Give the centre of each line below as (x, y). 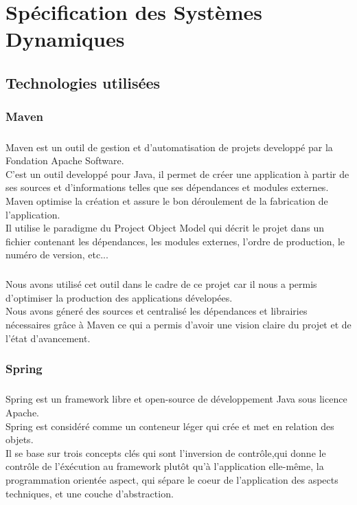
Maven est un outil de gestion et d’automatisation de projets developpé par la (169, 147)
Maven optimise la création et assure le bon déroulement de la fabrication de (167, 200)
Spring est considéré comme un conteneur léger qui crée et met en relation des (170, 426)
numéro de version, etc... (57, 255)
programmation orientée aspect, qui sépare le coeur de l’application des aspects (172, 480)
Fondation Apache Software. (65, 160)
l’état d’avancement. (48, 338)
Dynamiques (65, 39)
